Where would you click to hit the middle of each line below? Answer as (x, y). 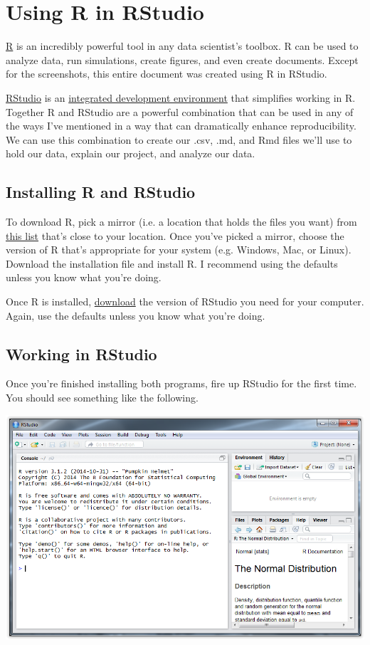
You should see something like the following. (102, 398)
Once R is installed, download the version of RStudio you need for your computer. (185, 301)
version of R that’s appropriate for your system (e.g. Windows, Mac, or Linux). (179, 250)
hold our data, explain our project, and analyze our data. (131, 153)
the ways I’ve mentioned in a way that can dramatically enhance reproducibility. (181, 126)
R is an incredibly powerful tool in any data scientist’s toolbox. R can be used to (182, 46)
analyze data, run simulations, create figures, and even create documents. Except (182, 59)
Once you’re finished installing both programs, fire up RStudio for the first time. (181, 383)
